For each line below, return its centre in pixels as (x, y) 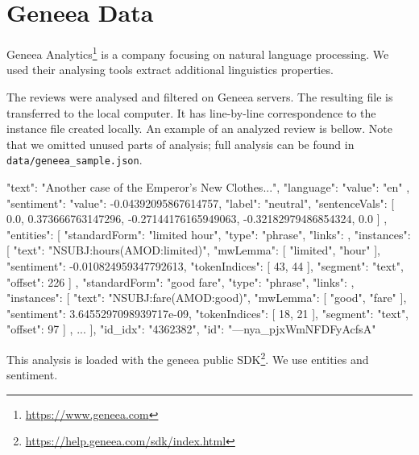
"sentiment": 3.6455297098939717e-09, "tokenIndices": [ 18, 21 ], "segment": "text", (208, 313)
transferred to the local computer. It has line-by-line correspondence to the (191, 112)
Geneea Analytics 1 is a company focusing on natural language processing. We (198, 53)
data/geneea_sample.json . (75, 160)
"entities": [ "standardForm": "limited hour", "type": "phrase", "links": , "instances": (209, 234)
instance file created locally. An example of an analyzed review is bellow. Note (199, 128)
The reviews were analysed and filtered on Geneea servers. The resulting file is (200, 96)
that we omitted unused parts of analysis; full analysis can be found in (180, 144)
